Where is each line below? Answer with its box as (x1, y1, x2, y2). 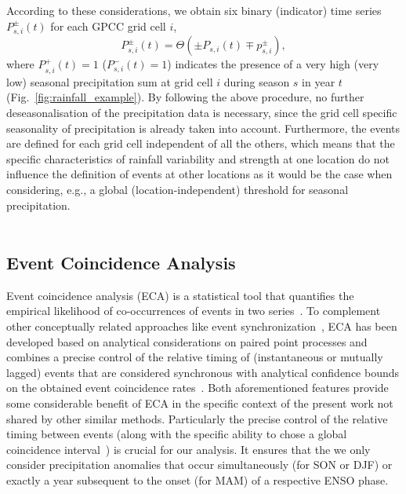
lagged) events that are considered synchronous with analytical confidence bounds (6, 364, 400, 380)
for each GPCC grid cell (50, 17, 166, 34)
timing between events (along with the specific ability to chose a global (6, 426, 347, 442)
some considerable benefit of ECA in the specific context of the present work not (6, 395, 393, 412)
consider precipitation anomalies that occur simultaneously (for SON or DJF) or (6, 456, 393, 473)
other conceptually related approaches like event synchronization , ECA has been (6, 318, 397, 335)
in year (302, 73, 335, 90)
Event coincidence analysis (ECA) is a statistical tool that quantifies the (6, 287, 354, 303)
